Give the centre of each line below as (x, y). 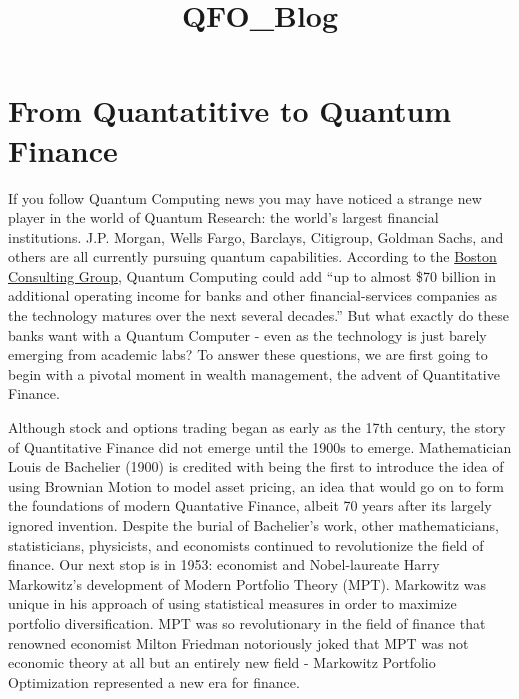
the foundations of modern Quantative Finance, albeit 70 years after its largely (250, 505)
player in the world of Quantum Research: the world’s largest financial (223, 217)
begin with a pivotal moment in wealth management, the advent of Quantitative (254, 373)
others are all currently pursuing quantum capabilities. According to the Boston (252, 256)
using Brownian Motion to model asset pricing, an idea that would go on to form (256, 485)
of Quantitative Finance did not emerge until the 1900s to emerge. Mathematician (260, 446)
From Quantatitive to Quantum (230, 110)
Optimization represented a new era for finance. (154, 681)
